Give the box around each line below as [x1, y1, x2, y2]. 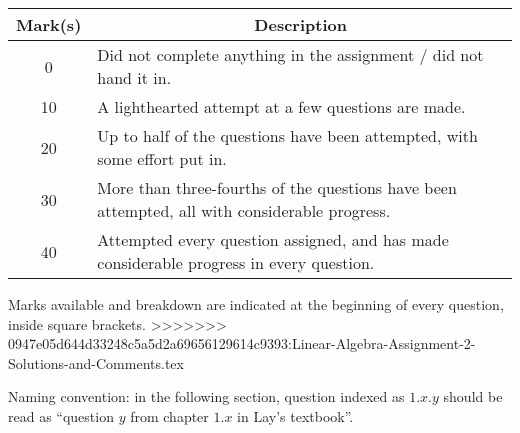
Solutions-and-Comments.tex [8, 352, 184, 373]
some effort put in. [97, 147, 227, 170]
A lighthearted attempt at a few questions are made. [97, 95, 466, 118]
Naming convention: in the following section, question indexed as [8, 386, 405, 407]
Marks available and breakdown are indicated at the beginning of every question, [8, 294, 504, 314]
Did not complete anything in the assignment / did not [97, 43, 484, 66]
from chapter [130, 405, 209, 426]
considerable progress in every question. [97, 251, 375, 274]
